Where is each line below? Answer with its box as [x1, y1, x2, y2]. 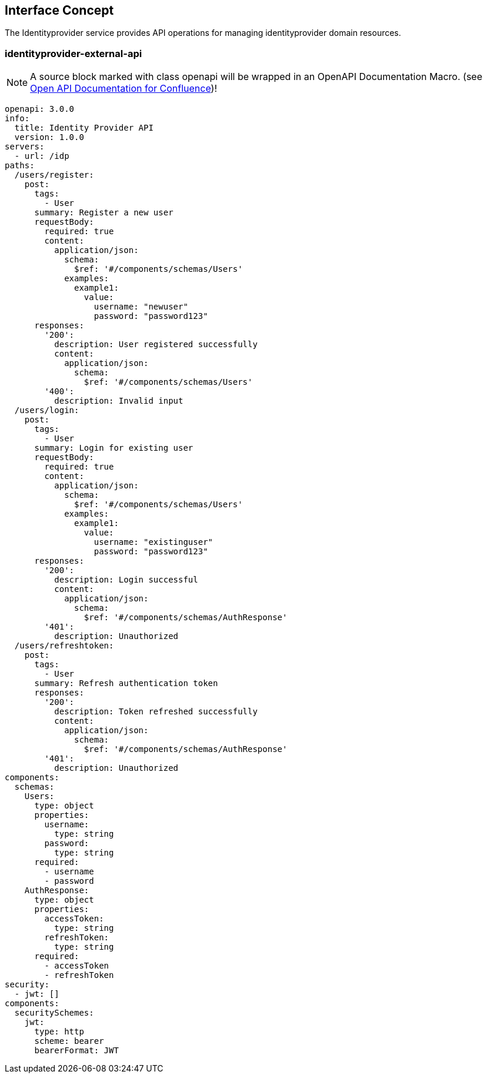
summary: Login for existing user [34, 443, 194, 453]
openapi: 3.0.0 [5, 104, 75, 114]
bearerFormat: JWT [34, 1046, 119, 1056]
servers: [5, 142, 45, 152]
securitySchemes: [14, 1008, 94, 1018]
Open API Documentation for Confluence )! [30, 82, 217, 95]
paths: [5, 161, 35, 171]
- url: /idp [14, 151, 69, 161]
